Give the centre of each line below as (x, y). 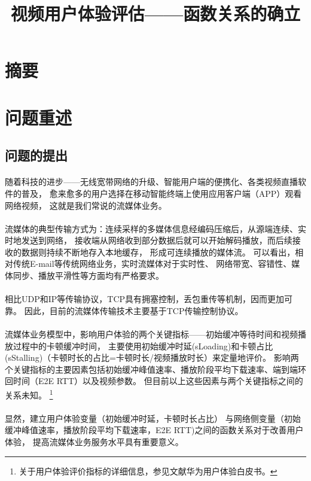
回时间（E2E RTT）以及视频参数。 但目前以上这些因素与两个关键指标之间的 (154, 381)
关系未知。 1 (29, 394)
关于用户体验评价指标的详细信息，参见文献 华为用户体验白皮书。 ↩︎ (148, 471)
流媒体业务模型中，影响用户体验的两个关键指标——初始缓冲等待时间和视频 (151, 334)
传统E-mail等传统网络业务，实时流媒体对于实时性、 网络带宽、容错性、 (152, 264)
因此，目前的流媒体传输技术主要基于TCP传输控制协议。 (134, 310)
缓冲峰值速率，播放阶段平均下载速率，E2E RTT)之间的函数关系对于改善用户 (154, 430)
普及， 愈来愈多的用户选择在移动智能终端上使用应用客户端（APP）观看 (161, 193)
